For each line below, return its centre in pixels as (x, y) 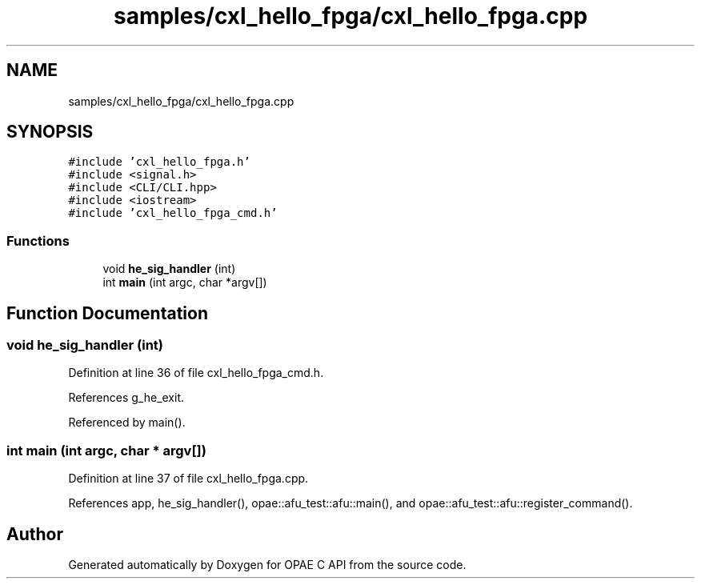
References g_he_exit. (126, 398)
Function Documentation (107, 313)
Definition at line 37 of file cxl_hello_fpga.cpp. (188, 479)
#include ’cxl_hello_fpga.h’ (159, 162)
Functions (38, 240)
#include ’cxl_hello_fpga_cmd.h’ (173, 213)
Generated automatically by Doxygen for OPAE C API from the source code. (267, 565)
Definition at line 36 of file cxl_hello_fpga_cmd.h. (196, 373)
